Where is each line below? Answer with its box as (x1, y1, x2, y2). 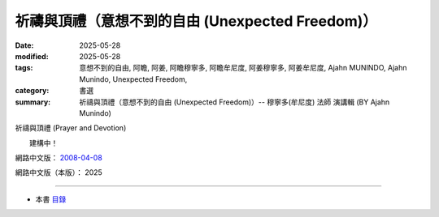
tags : (15, 63, 33, 73)
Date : (15, 40, 34, 50)
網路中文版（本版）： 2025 (15, 168, 103, 177)
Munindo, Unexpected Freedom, (79, 74, 188, 84)
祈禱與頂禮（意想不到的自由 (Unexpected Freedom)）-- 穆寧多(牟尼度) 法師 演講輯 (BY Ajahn (79, 97, 390, 107)
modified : (15, 51, 49, 61)
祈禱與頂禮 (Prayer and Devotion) (15, 123, 127, 133)
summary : (15, 97, 51, 107)
